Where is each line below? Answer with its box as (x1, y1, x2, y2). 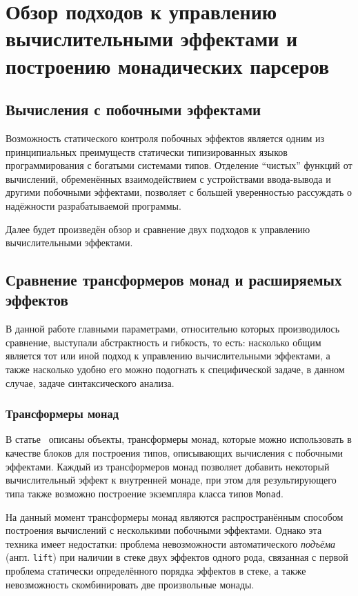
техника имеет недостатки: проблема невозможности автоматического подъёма (6, 536, 336, 550)
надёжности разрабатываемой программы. (6, 198, 181, 212)
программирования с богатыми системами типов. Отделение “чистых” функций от (6, 158, 352, 172)
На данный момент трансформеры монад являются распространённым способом (6, 509, 344, 524)
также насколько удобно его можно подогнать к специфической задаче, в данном (6, 362, 345, 377)
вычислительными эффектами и (6, 24, 298, 52)
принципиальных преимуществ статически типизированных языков (6, 144, 288, 159)
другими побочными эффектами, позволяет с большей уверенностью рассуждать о (6, 185, 352, 199)
